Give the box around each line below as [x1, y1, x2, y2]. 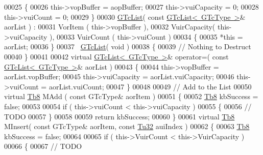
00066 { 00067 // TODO [4, 141, 82, 151]
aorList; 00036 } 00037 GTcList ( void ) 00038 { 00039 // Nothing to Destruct [4, 41, 251, 52]
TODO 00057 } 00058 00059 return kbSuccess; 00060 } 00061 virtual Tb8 [4, 111, 235, 121]
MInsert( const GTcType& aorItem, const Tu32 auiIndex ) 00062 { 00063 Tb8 [4, 121, 250, 132]
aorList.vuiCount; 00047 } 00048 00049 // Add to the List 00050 [49, 81, 252, 91]
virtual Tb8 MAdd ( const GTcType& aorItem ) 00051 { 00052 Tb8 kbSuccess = [4, 91, 258, 102]
